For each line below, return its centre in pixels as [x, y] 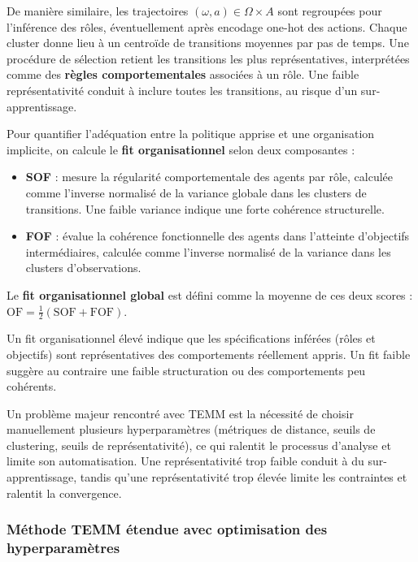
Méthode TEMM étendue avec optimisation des [167, 529]
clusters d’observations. [83, 268]
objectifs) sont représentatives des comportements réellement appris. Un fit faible [209, 354]
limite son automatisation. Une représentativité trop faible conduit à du [185, 461]
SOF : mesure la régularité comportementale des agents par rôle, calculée [209, 177]
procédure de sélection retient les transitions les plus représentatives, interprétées [208, 58]
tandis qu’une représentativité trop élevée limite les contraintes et [244, 477]
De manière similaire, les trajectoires [98, 11]
